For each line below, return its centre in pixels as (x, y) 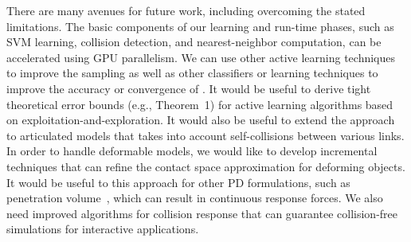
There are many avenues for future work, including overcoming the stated (186, 10)
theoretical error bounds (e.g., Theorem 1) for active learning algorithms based (200, 104)
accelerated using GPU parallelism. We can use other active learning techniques (201, 57)
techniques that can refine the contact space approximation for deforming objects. (206, 166)
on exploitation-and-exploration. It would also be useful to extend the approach (201, 120)
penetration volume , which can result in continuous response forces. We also (195, 198)
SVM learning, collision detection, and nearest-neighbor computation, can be (194, 42)
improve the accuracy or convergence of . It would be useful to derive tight (189, 88)
